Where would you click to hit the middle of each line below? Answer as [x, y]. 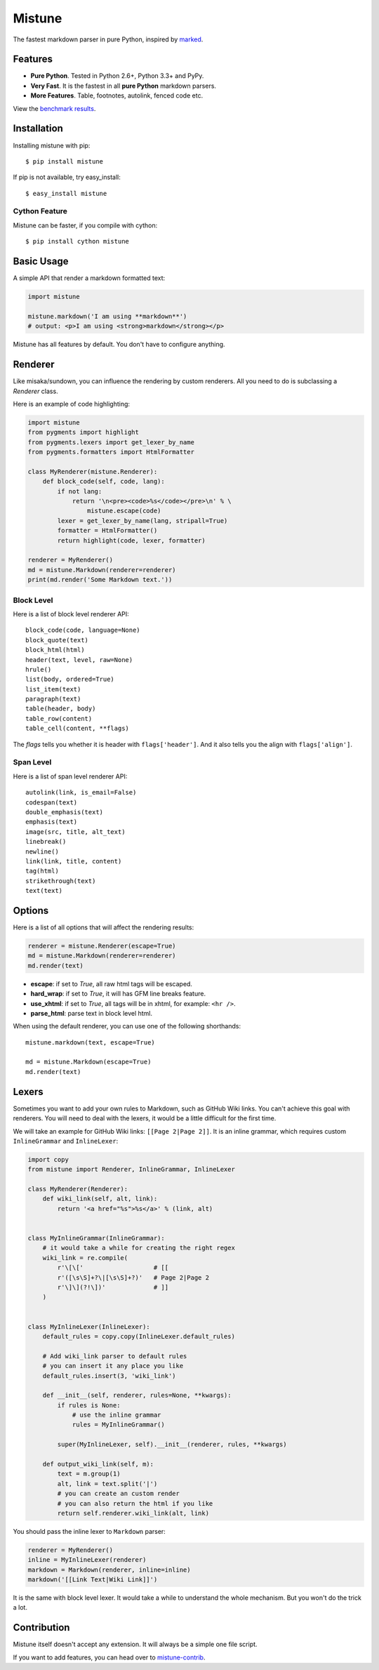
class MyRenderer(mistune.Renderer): [93, 471]
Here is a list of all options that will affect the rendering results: [104, 927]
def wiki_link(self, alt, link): [100, 1199]
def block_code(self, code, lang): [104, 482]
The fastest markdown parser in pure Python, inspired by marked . [108, 39]
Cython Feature [40, 211]
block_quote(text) [57, 640]
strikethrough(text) [61, 881]
